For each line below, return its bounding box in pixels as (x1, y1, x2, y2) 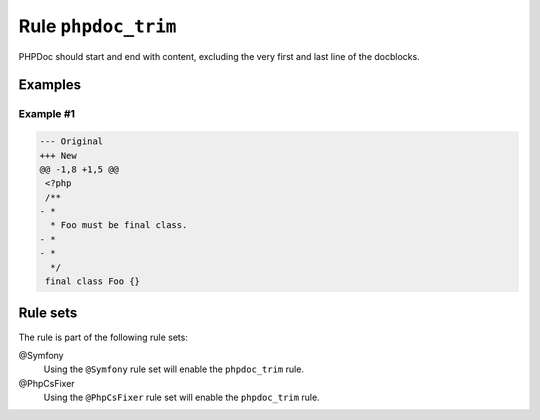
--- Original (39, 136, 104, 147)
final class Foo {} (45, 276, 140, 287)
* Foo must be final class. (50, 220, 188, 231)
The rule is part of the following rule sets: (18, 331, 189, 343)
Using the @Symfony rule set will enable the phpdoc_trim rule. (43, 363, 305, 375)
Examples (18, 76, 82, 94)
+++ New (39, 150, 77, 161)
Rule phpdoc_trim (18, 15, 177, 37)
